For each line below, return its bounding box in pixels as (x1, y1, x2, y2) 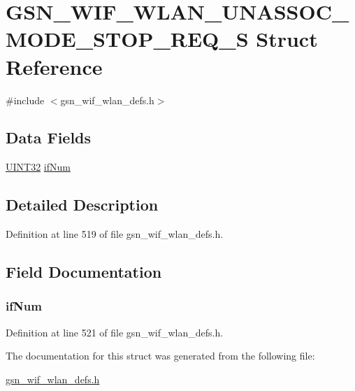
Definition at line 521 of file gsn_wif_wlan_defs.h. (6, 325, 224, 339)
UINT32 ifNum (6, 159, 71, 174)
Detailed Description (6, 194, 159, 215)
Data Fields (6, 127, 92, 148)
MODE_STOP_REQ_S (6, 24, 249, 53)
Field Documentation (6, 261, 162, 283)
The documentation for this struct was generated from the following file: (6, 348, 315, 363)
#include (6, 92, 45, 107)
